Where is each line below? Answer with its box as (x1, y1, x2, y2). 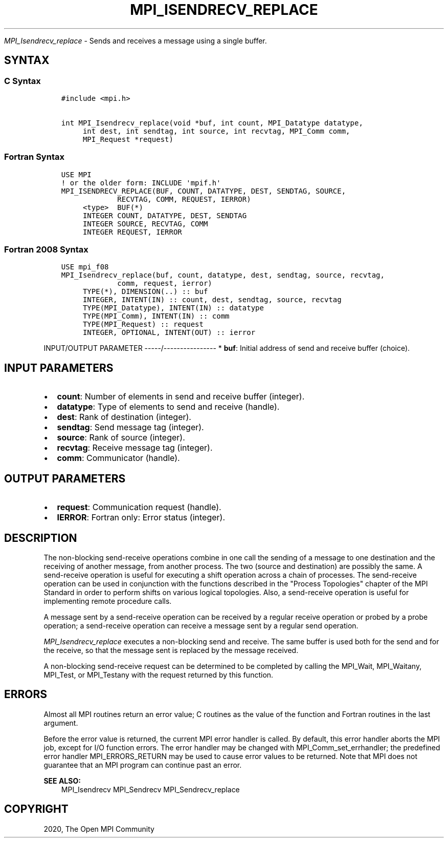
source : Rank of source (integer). (57, 432, 185, 443)
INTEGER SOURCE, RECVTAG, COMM (82, 219, 208, 228)
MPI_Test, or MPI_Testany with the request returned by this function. (43, 670, 274, 679)
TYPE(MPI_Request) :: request (82, 320, 204, 329)
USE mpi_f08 (61, 263, 109, 271)
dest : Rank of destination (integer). (57, 412, 191, 423)
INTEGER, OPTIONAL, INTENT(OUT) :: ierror (82, 328, 256, 337)
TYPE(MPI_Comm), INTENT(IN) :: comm (82, 312, 230, 321)
